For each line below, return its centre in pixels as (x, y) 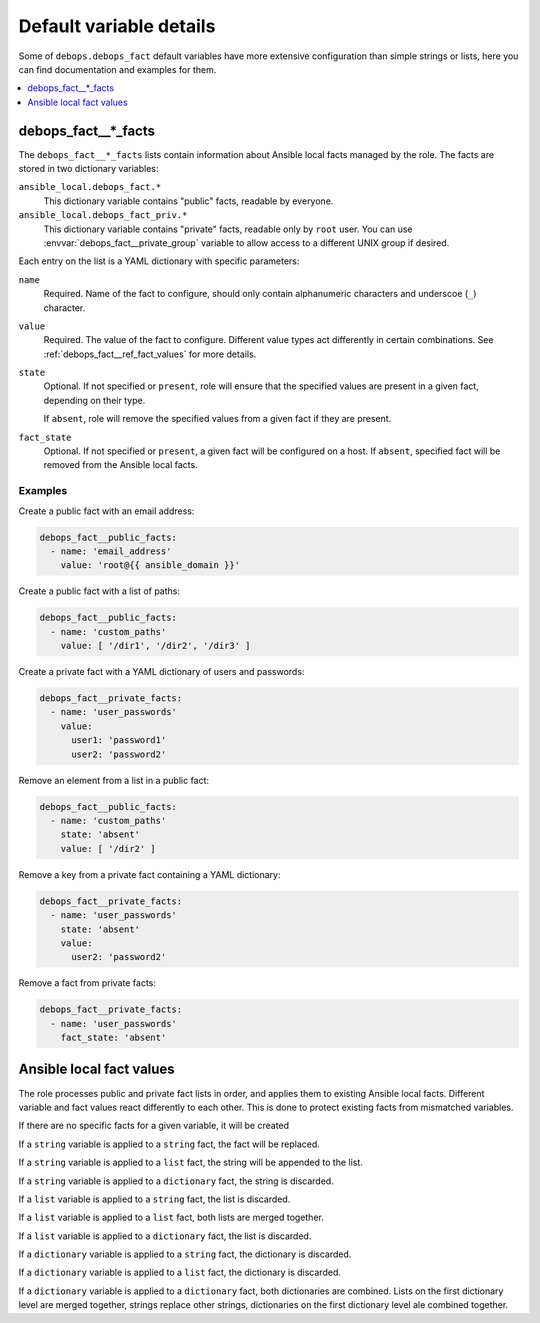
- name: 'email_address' (111, 551)
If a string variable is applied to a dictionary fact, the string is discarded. (176, 1181)
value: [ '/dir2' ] (108, 848)
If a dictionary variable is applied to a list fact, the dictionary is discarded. (180, 1272)
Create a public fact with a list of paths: (99, 591)
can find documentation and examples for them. (117, 69)
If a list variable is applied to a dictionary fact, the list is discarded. (165, 1236)
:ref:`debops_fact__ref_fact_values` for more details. (150, 354)
